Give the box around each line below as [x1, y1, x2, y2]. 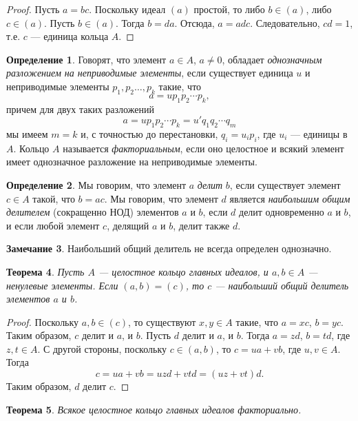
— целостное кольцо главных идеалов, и [98, 264, 268, 278]
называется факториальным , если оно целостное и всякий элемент [63, 141, 344, 155]
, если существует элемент [229, 177, 341, 192]
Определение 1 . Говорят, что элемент [6, 52, 167, 66]
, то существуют [128, 314, 196, 329]
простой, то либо [193, 2, 265, 16]
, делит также [173, 218, 230, 232]
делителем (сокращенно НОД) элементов [6, 205, 179, 219]
